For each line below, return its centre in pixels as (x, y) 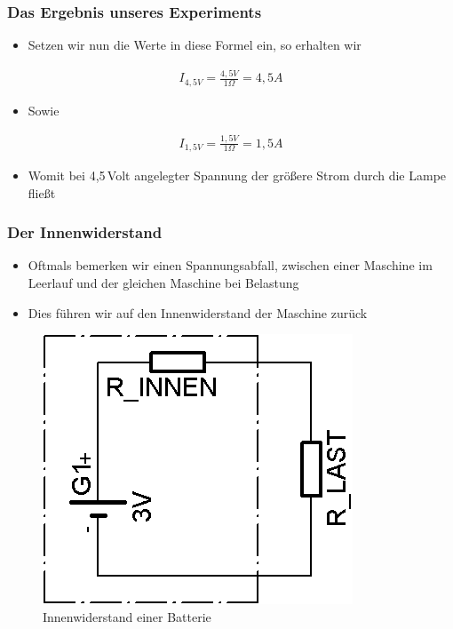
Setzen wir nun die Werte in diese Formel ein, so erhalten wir (195, 45)
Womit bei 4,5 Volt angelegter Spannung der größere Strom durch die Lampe (237, 175)
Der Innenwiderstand (85, 232)
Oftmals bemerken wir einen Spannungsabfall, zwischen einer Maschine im (230, 265)
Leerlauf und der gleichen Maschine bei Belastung (163, 283)
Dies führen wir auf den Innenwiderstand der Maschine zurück (198, 312)
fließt (42, 192)
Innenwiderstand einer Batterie (127, 616)
